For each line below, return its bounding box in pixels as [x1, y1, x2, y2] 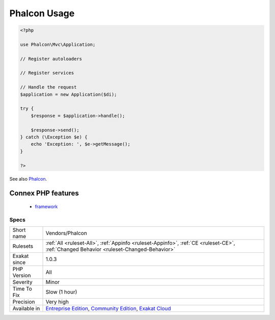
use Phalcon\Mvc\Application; [20, 41, 96, 47]
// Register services [20, 70, 74, 76]
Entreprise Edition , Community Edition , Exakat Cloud [45, 305, 171, 312]
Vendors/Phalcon [45, 229, 88, 237]
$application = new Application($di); [20, 92, 117, 97]
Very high [45, 298, 69, 305]
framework [35, 203, 58, 210]
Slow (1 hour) [45, 288, 77, 296]
